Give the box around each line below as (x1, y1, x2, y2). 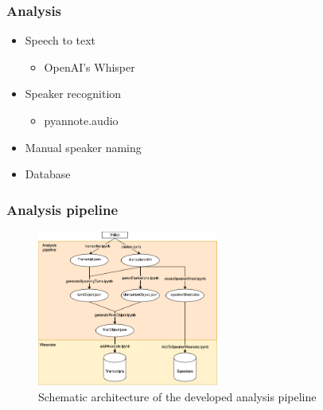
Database (25, 166, 71, 182)
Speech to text (25, 32, 96, 49)
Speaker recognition (25, 85, 122, 102)
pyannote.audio (44, 112, 119, 128)
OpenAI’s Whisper (44, 58, 135, 75)
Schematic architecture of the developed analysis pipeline (38, 388, 317, 404)
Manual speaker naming (25, 139, 142, 155)
